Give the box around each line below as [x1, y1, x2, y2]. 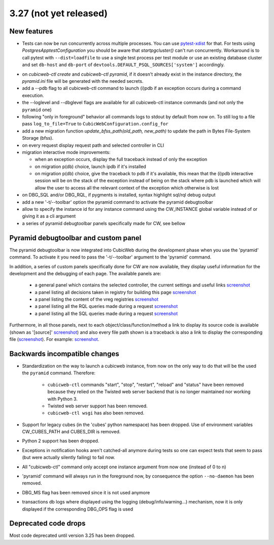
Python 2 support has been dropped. [22, 438, 99, 444]
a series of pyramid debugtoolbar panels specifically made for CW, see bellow [22, 220, 186, 226]
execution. [22, 92, 44, 99]
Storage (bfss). [22, 135, 54, 141]
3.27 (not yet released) [9, 8, 108, 19]
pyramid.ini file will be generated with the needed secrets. [22, 78, 144, 84]
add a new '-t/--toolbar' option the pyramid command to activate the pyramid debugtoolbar [22, 199, 213, 205]
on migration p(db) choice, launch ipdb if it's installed [35, 163, 147, 170]
